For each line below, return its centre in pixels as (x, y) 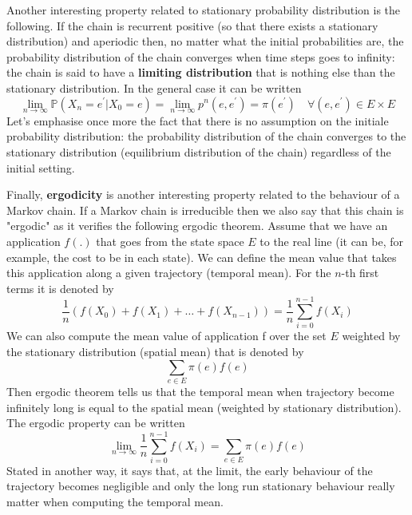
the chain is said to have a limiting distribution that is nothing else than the (201, 72)
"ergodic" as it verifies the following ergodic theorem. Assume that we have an (197, 226)
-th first (360, 273)
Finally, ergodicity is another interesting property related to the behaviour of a (203, 194)
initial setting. (41, 167)
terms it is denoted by (60, 288)
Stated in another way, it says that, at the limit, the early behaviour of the (190, 470)
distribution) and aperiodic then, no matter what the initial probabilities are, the (205, 41)
